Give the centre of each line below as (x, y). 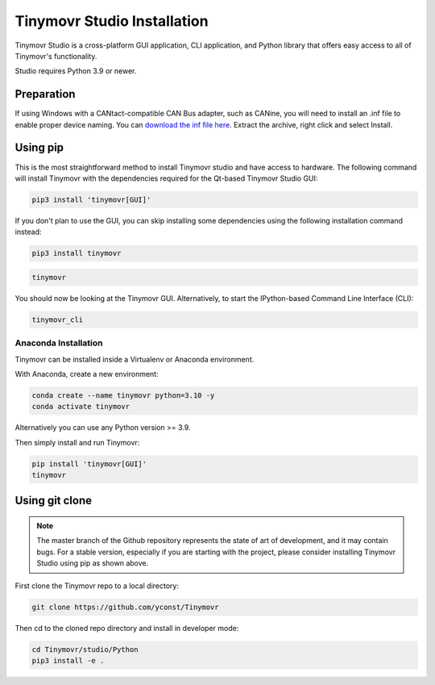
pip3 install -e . (68, 660)
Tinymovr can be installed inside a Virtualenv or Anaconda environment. (135, 359)
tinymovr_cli (58, 320)
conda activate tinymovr (81, 407)
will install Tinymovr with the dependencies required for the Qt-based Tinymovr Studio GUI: (166, 178)
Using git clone (54, 501)
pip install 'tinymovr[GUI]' (89, 464)
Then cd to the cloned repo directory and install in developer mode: (127, 628)
